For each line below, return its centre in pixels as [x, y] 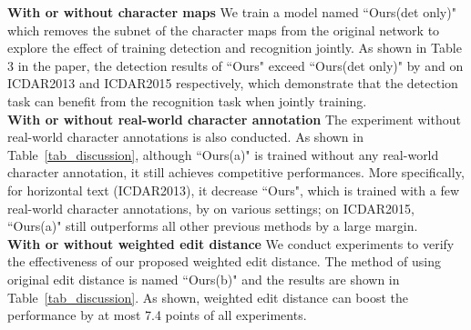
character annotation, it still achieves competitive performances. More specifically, [236, 172]
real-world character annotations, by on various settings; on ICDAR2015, [211, 208]
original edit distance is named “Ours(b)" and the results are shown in [204, 279]
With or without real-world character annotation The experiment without [234, 119]
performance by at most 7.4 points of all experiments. [157, 315]
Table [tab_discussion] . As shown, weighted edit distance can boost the [208, 297]
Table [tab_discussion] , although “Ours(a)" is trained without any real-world [223, 154]
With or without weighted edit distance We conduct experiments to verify [231, 243]
